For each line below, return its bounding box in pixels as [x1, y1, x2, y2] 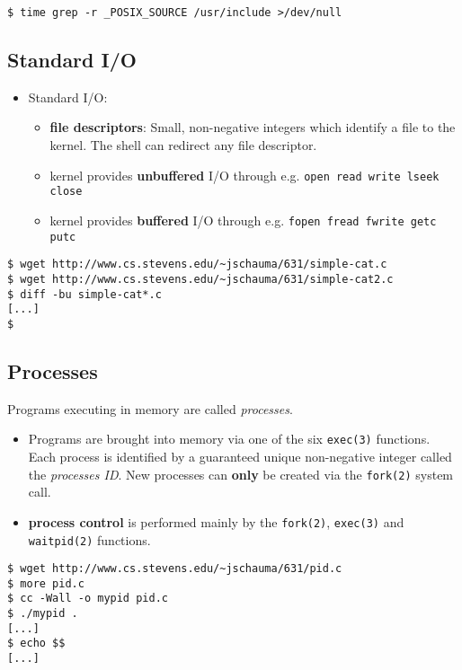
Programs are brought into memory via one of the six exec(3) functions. [28, 429, 431, 448]
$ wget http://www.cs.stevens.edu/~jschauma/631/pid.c [7, 562, 342, 576]
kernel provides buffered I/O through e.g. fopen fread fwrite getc [49, 210, 437, 229]
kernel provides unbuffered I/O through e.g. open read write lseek [49, 165, 440, 184]
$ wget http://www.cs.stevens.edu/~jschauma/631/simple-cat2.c [7, 272, 394, 286]
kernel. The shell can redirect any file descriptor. [49, 136, 317, 154]
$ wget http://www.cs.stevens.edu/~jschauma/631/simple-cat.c [7, 258, 387, 271]
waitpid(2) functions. [28, 530, 151, 549]
